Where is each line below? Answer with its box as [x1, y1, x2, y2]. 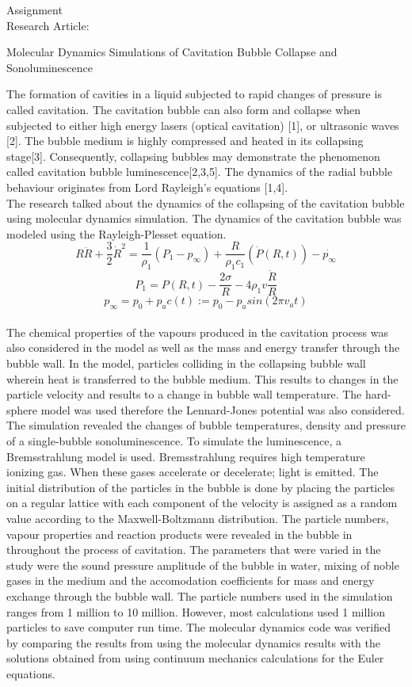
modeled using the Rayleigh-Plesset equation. [6, 225, 227, 242]
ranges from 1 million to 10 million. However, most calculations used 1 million [6, 603, 385, 620]
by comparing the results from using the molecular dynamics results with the [6, 634, 380, 651]
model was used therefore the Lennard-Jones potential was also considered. [40, 401, 405, 418]
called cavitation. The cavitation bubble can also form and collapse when [6, 101, 361, 117]
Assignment [6, 2, 63, 17]
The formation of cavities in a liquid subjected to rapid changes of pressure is [6, 86, 382, 102]
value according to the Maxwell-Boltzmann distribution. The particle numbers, [6, 510, 389, 526]
